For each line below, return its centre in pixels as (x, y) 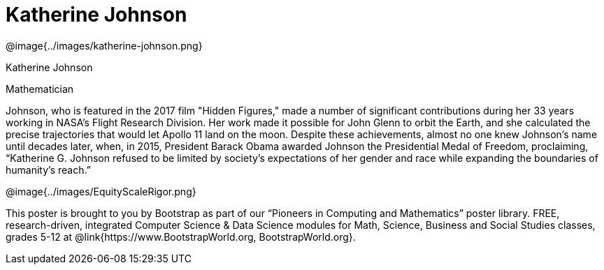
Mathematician (40, 89)
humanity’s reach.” (48, 170)
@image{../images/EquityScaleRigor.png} (101, 191)
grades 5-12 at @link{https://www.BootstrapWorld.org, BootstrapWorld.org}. (181, 237)
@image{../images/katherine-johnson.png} (104, 45)
